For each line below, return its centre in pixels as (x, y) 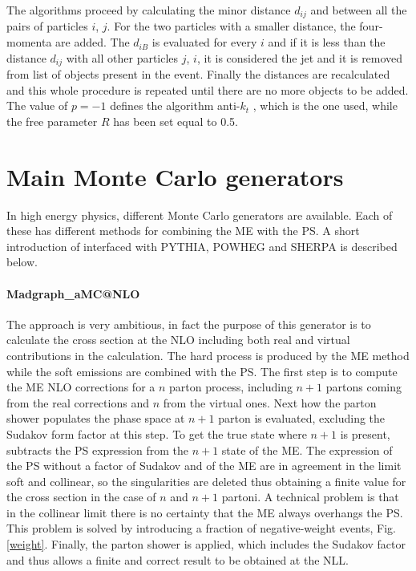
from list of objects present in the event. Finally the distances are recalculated (198, 74)
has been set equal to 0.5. (176, 121)
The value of (37, 105)
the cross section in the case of (81, 497)
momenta (29, 42)
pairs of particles (47, 26)
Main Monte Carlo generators (175, 176)
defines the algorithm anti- (175, 105)
